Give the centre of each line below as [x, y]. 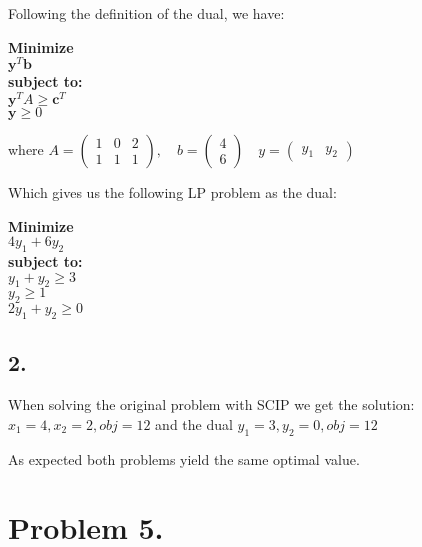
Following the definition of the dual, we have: [146, 13]
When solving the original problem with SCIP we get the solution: [211, 404]
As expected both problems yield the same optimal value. [184, 458]
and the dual [194, 423]
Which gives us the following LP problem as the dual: [172, 191]
